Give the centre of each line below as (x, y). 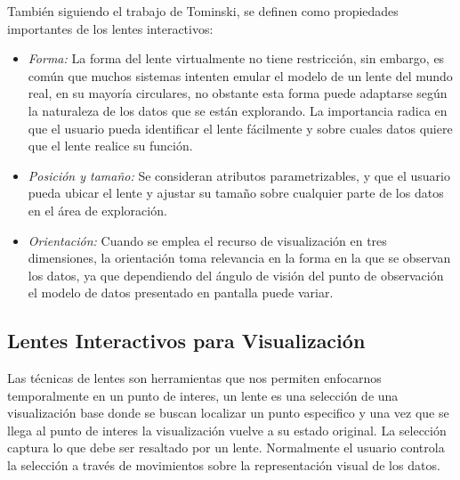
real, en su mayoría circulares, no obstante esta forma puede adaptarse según (238, 93)
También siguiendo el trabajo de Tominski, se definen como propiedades (203, 11)
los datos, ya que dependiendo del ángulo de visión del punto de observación (236, 275)
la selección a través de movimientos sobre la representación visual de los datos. (224, 465)
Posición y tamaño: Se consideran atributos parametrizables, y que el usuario (239, 175)
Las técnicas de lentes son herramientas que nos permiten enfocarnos (194, 378)
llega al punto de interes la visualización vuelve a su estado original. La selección (227, 430)
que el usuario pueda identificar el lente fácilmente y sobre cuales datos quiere (240, 128)
